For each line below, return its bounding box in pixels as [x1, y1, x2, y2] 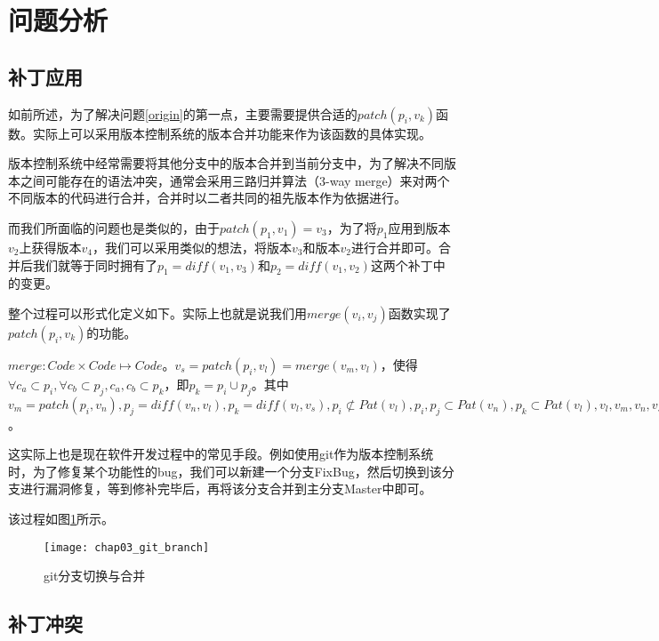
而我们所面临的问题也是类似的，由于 [8, 218, 220, 236]
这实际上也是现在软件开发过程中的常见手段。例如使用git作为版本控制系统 [8, 445, 434, 463]
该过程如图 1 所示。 [8, 509, 114, 527]
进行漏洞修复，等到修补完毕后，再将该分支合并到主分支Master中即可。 [20, 479, 432, 498]
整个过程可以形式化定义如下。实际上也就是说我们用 [8, 303, 307, 322]
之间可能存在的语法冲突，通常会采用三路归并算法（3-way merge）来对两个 [20, 171, 450, 189]
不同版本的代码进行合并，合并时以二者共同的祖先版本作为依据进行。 [8, 188, 406, 207]
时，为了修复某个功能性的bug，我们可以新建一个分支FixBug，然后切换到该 [8, 461, 442, 480]
